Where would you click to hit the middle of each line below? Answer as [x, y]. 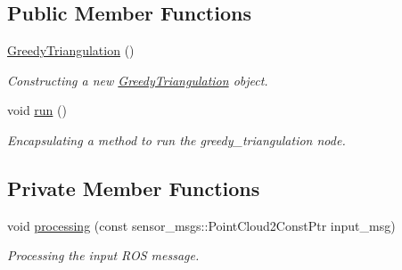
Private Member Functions [134, 188]
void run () [37, 110]
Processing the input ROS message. [103, 255]
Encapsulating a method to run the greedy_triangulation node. [176, 139]
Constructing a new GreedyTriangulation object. [138, 80]
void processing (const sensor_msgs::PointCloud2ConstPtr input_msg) [201, 225]
